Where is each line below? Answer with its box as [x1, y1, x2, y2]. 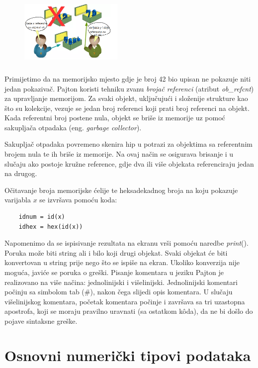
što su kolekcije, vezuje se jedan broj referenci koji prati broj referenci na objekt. [4, 102, 250, 113]
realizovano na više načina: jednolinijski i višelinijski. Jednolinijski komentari [4, 276, 238, 287]
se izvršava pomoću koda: [39, 194, 117, 205]
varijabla [4, 194, 31, 205]
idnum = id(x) [18, 213, 65, 221]
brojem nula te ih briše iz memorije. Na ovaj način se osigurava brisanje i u [4, 149, 234, 159]
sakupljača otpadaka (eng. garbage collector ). [4, 122, 142, 132]
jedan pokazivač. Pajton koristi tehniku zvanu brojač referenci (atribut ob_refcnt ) [4, 83, 254, 93]
